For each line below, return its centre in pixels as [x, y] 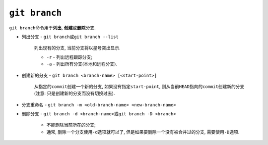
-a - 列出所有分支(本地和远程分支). [82, 64]
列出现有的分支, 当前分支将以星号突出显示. [77, 48]
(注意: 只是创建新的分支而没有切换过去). [74, 94]
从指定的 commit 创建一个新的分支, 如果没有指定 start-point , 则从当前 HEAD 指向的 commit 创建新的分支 [139, 86]
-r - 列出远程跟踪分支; [69, 57]
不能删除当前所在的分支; [71, 125]
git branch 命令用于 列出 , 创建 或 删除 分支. [53, 28]
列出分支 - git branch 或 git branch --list [70, 37]
